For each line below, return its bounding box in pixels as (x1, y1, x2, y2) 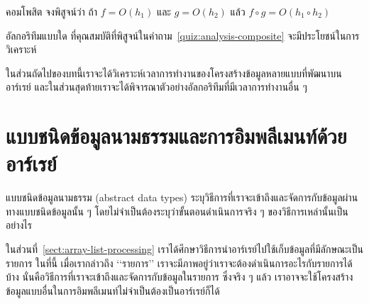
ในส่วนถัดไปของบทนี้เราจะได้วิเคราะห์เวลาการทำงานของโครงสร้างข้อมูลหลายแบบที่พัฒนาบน (6, 65, 342, 80)
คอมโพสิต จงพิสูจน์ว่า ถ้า (6, 4, 98, 18)
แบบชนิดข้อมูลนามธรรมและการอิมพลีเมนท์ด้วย (6, 121, 347, 150)
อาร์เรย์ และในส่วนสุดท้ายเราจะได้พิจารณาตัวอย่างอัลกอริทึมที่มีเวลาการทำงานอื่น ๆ (6, 79, 307, 94)
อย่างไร (6, 218, 32, 232)
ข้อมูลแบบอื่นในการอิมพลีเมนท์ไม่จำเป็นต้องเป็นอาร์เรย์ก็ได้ (6, 283, 220, 298)
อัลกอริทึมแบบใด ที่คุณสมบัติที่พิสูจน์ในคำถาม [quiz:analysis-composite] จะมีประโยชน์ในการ (6, 28, 360, 43)
